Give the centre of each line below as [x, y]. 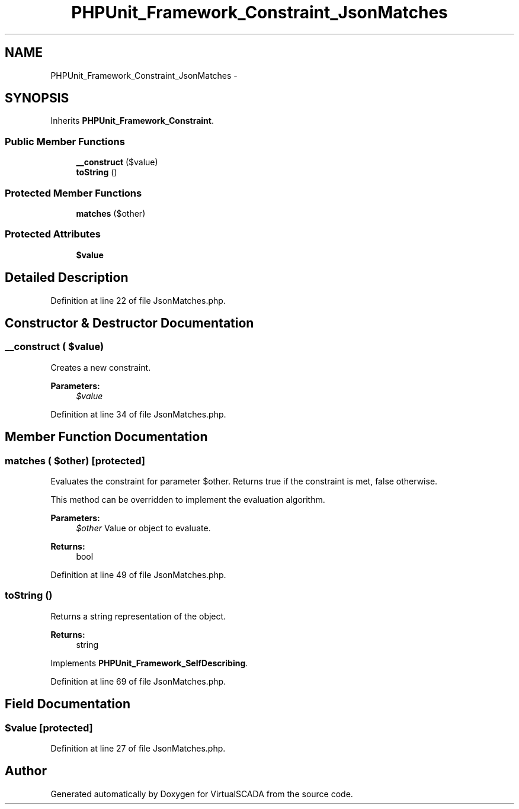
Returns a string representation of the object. [138, 616]
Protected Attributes [53, 234]
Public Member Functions [65, 141]
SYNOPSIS [37, 98]
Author [26, 771]
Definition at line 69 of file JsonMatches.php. [138, 681]
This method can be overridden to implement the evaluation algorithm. [188, 499]
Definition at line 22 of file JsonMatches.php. [138, 300]
